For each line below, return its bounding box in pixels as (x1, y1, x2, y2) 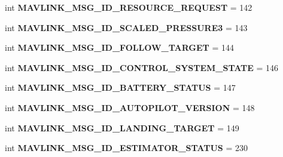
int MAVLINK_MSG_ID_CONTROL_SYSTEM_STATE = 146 (5, 61, 279, 73)
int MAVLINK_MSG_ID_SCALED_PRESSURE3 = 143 (5, 21, 248, 33)
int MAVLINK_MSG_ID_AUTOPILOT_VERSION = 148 (5, 101, 255, 113)
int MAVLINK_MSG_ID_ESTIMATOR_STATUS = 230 (5, 141, 248, 154)
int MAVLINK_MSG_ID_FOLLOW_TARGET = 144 (5, 41, 235, 54)
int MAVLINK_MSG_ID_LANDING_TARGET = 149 (5, 121, 239, 134)
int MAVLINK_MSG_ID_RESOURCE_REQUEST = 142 (5, 1, 252, 13)
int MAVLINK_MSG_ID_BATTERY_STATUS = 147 (5, 81, 236, 94)
